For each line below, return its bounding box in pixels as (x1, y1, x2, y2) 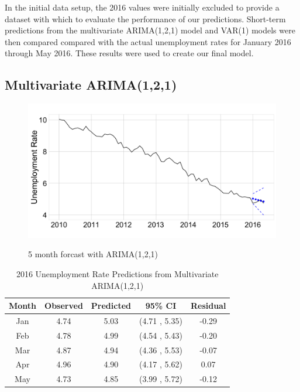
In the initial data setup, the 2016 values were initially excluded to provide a (5, 1, 280, 13)
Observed (44, 299, 83, 312)
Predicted (91, 299, 132, 312)
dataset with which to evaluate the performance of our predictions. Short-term (5, 12, 286, 25)
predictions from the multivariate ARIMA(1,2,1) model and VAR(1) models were (5, 24, 295, 36)
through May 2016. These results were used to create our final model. (5, 47, 254, 59)
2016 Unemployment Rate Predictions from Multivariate (16, 267, 219, 279)
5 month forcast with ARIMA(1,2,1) (28, 248, 158, 260)
